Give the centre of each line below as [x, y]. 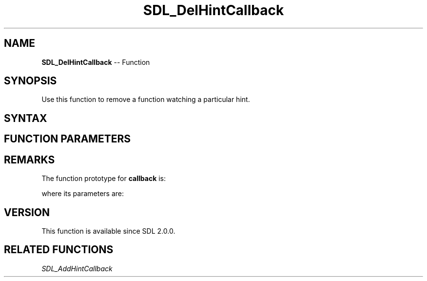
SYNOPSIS [30, 81]
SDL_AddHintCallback [77, 268]
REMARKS [29, 160]
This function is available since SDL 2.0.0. [108, 231]
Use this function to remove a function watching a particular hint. [146, 100]
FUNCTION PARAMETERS [67, 139]
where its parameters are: [83, 194]
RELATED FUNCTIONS [59, 250]
